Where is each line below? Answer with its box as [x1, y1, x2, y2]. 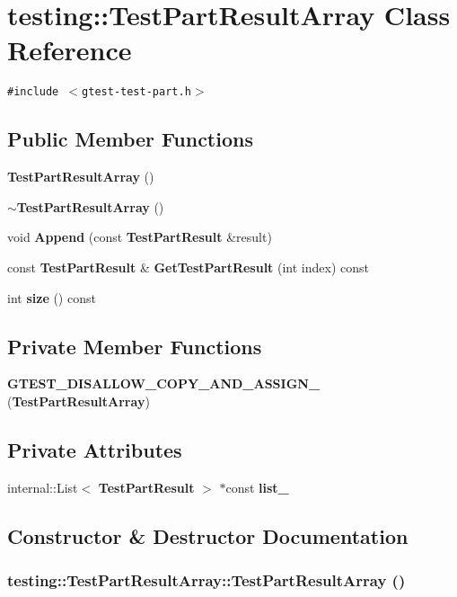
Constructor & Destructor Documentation [7, 521, 409, 549]
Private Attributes [7, 435, 182, 463]
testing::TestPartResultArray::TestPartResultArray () [7, 569, 406, 592]
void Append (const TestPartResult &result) [7, 227, 272, 246]
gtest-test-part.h [82, 85, 191, 99]
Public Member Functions [7, 125, 253, 153]
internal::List [7, 477, 78, 496]
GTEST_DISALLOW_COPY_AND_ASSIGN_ [7, 374, 321, 393]
